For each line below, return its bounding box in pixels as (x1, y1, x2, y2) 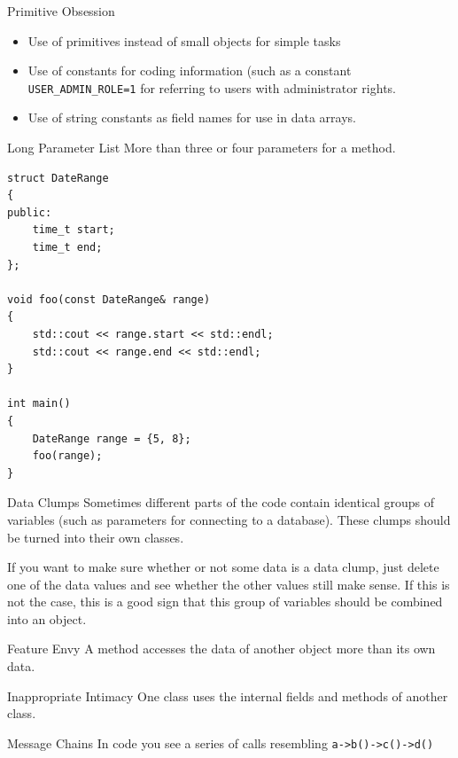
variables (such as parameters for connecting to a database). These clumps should (7, 510, 451, 528)
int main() (7, 397, 71, 410)
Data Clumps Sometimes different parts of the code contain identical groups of (7, 493, 435, 512)
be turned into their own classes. (7, 527, 184, 546)
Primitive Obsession (7, 2, 115, 20)
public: (7, 206, 52, 219)
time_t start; (32, 223, 115, 237)
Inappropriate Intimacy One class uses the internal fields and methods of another (7, 686, 448, 705)
